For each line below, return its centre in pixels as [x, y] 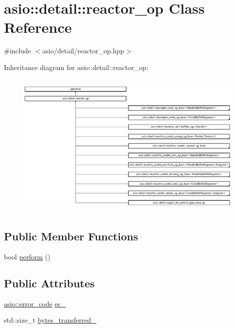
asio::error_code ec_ [35, 303]
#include [18, 51]
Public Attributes [49, 283]
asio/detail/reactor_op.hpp [83, 51]
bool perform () [27, 256]
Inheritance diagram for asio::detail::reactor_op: [76, 67]
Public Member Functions [71, 236]
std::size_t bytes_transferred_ [50, 320]
